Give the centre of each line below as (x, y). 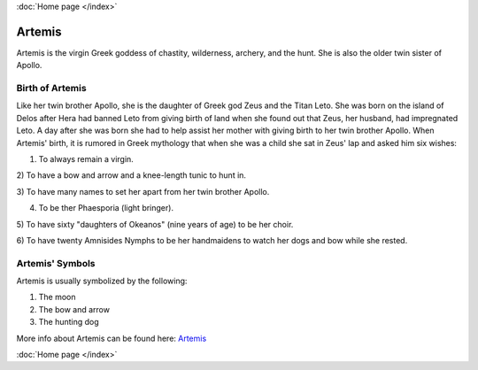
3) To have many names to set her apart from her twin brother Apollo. (143, 191)
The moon (57, 297)
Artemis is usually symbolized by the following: (102, 281)
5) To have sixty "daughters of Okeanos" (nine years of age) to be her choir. (155, 224)
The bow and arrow (74, 309)
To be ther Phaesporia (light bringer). (106, 208)
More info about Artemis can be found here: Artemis (112, 338)
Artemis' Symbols (56, 263)
